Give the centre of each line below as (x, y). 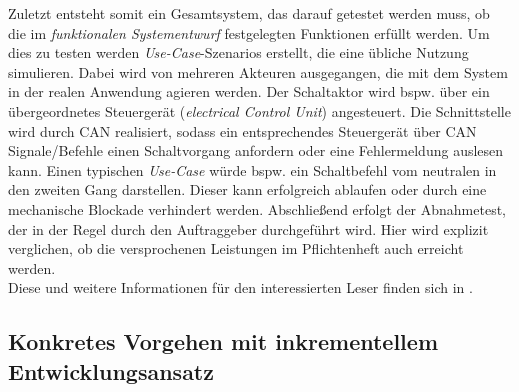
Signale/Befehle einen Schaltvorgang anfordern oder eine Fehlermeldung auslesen (256, 150)
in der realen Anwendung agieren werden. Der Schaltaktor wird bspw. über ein (249, 91)
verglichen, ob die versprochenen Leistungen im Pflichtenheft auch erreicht (236, 248)
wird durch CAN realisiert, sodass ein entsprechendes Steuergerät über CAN (242, 130)
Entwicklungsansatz (111, 370)
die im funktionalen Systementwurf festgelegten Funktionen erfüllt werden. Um (249, 32)
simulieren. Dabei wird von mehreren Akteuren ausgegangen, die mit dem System (258, 71)
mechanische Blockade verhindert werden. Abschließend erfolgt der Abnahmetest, (257, 208)
